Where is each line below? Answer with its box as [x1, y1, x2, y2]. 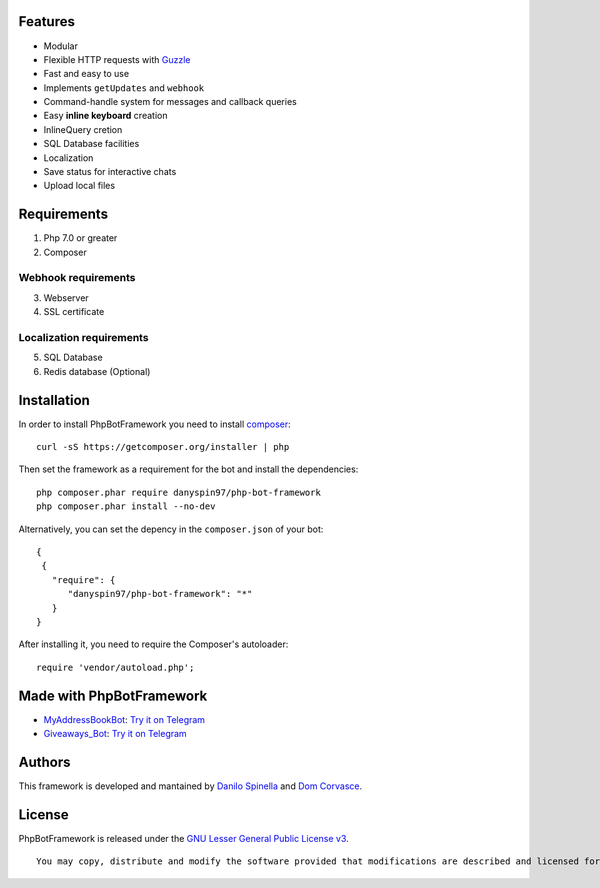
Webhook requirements [18, 271, 136, 285]
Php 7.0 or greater [43, 232, 118, 244]
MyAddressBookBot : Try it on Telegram [43, 713, 205, 725]
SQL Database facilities [43, 138, 140, 150]
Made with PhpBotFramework [18, 687, 208, 704]
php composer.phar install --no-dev [36, 501, 216, 512]
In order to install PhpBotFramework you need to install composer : [18, 418, 292, 430]
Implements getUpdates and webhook [43, 81, 205, 94]
